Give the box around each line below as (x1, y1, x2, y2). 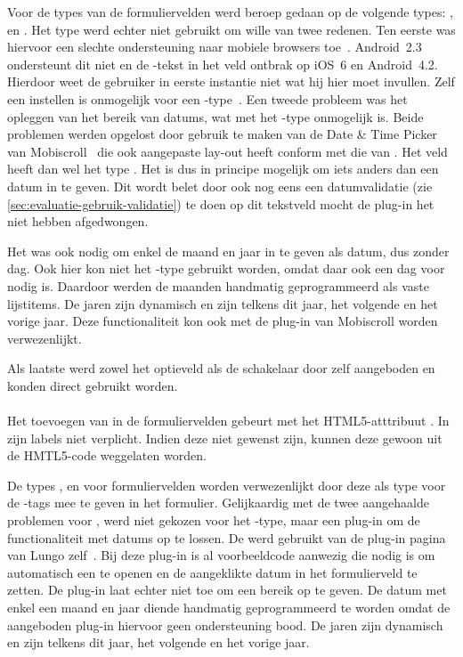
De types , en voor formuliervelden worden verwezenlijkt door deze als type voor (7, 475, 446, 494)
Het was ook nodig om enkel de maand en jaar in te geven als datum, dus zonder (7, 241, 450, 260)
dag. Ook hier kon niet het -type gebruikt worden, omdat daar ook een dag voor (7, 259, 445, 278)
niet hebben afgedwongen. (7, 212, 149, 231)
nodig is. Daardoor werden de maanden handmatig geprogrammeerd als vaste (7, 276, 429, 295)
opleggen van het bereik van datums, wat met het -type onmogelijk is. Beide (7, 107, 424, 126)
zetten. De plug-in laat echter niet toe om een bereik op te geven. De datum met (7, 580, 447, 599)
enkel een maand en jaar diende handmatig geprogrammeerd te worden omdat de (7, 598, 451, 616)
